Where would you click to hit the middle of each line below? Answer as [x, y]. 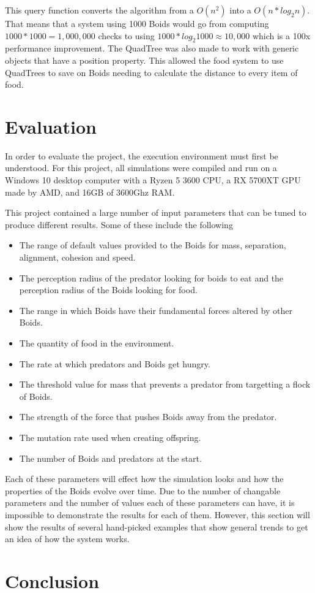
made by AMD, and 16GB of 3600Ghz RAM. [90, 192]
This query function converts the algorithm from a [99, 10]
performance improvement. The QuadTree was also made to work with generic [152, 48]
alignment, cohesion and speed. [77, 257]
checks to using [126, 35]
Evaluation [51, 126]
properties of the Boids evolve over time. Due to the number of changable [143, 490]
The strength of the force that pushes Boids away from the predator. [148, 417]
